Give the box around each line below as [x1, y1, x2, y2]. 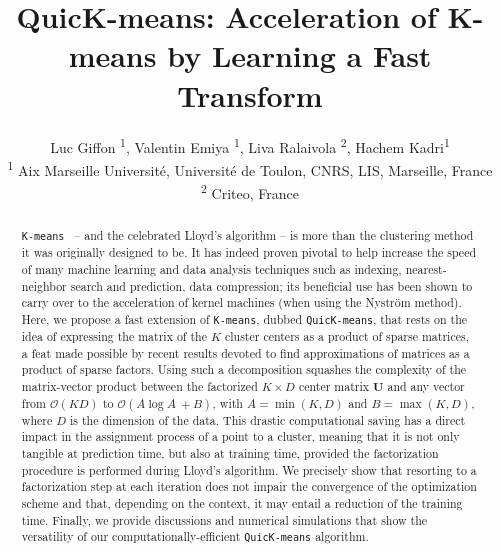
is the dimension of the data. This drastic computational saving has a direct [70, 411, 466, 428]
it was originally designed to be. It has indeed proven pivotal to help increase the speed [21, 244, 477, 261]
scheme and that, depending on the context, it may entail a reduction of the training [21, 494, 463, 511]
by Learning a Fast [167, 35, 432, 76]
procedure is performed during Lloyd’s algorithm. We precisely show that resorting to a [21, 461, 477, 478]
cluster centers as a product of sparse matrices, [224, 327, 469, 344]
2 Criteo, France [201, 180, 299, 203]
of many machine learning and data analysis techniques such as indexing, [21, 260, 402, 277]
